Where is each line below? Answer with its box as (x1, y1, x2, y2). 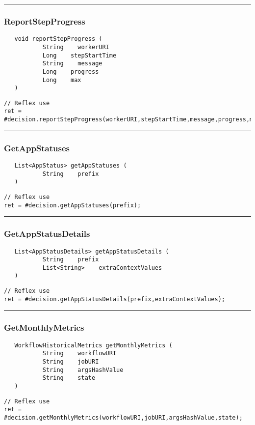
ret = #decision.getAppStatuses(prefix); (4, 201, 141, 209)
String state (42, 374, 96, 382)
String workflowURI (42, 350, 117, 357)
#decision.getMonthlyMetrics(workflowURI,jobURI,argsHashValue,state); (4, 414, 243, 421)
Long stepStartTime (42, 52, 117, 59)
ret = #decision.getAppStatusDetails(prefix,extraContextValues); (4, 295, 226, 303)
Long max (42, 76, 81, 84)
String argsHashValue (42, 366, 124, 373)
